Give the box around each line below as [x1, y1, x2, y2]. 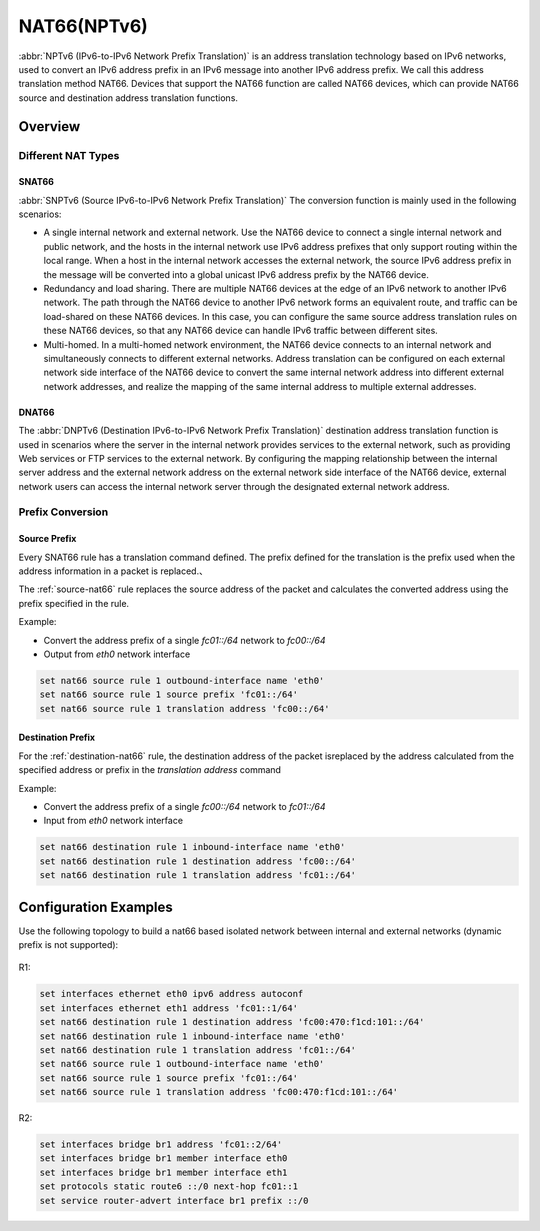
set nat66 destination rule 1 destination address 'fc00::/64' [39, 855, 357, 867]
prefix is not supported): [18, 938, 119, 950]
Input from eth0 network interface [43, 815, 184, 827]
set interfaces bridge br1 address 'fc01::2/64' [39, 1139, 283, 1150]
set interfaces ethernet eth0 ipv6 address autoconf [39, 988, 304, 1000]
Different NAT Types [18, 148, 120, 162]
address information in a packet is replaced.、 [18, 565, 209, 577]
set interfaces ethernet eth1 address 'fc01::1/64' [39, 1002, 299, 1014]
